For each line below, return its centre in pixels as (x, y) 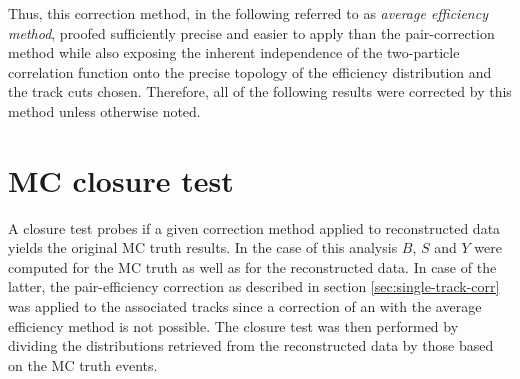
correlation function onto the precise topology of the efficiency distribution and (250, 71)
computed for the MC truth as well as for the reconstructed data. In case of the (252, 266)
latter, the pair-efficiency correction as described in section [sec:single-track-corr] (254, 286)
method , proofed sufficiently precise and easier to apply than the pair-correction (251, 32)
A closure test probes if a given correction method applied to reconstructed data (254, 227)
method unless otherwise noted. (104, 110)
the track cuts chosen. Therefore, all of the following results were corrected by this (260, 91)
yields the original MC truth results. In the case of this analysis (203, 247)
